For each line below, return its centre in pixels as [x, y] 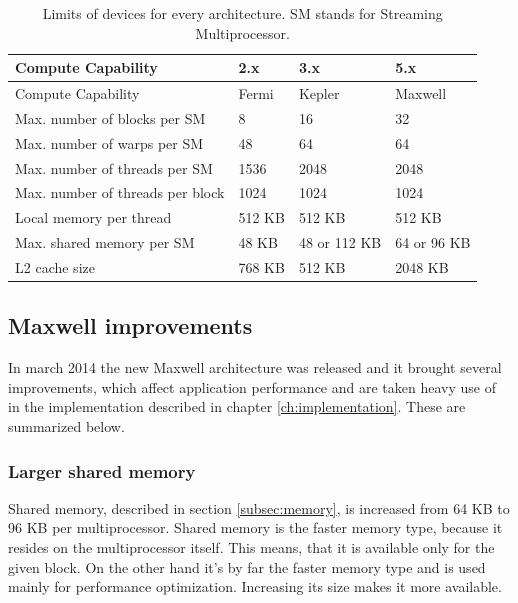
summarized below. [66, 426]
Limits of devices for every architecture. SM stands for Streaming [242, 13]
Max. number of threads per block [120, 192]
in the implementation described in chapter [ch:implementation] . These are [237, 406]
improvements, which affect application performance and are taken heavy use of [252, 386]
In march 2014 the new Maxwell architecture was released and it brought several [255, 367]
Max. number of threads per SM [114, 167]
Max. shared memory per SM [105, 242]
